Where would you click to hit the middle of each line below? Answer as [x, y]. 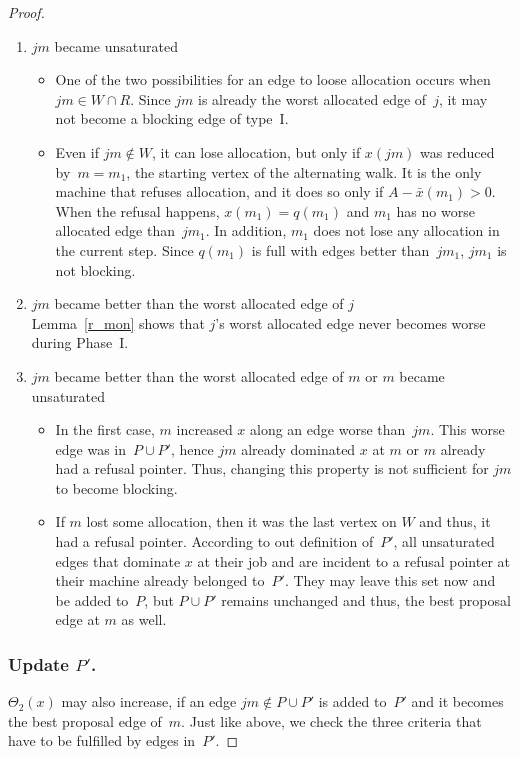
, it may [463, 98]
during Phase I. [80, 342]
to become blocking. [116, 487]
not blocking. [95, 269]
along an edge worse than [328, 429]
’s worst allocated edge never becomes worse [350, 322]
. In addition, [246, 230]
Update [38, 663]
